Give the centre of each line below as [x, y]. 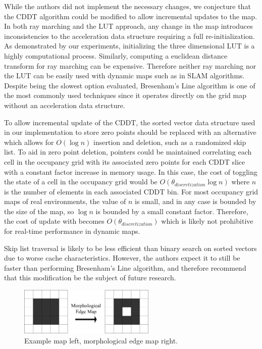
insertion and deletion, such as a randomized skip [170, 142]
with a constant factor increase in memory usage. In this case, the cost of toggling [131, 171]
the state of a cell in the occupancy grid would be [81, 182]
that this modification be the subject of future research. [90, 278]
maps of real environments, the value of [65, 201]
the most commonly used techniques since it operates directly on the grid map [125, 95]
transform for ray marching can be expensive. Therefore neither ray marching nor [130, 65]
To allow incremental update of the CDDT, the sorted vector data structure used [130, 122]
